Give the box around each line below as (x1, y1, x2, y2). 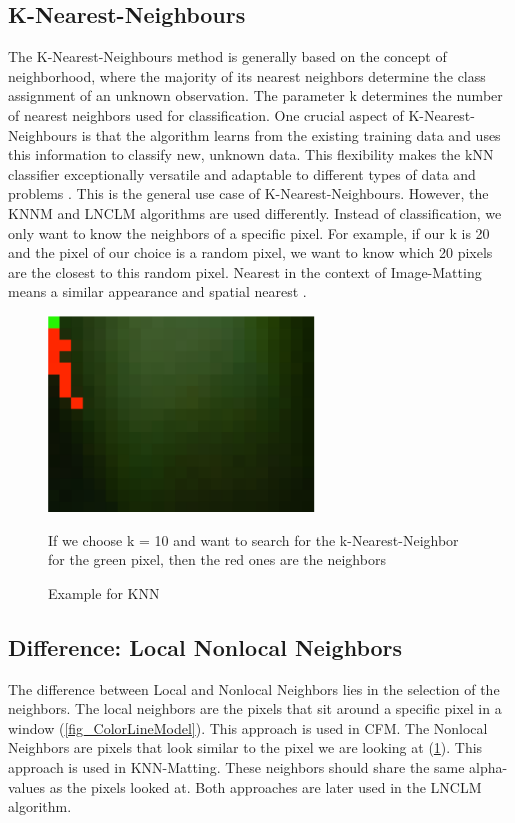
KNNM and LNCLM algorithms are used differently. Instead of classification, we (8, 202, 502, 223)
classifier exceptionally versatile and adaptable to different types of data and (8, 163, 476, 184)
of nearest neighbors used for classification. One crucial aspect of (8, 104, 404, 125)
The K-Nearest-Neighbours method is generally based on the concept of (8, 46, 447, 67)
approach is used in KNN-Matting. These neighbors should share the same (8, 756, 465, 777)
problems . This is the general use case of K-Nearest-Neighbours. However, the (8, 183, 489, 204)
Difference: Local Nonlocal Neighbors (8, 631, 403, 662)
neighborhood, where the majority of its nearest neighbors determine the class (8, 65, 486, 86)
